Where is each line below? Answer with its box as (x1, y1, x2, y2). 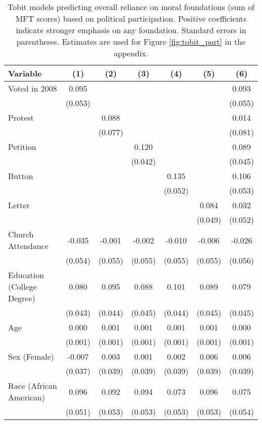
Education (8, 269, 44, 281)
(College (8, 281, 37, 292)
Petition (8, 141, 36, 152)
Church (8, 228, 34, 240)
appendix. (113, 47, 149, 59)
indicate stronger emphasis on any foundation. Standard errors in (16, 24, 246, 36)
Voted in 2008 (8, 82, 57, 94)
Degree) (8, 292, 36, 304)
